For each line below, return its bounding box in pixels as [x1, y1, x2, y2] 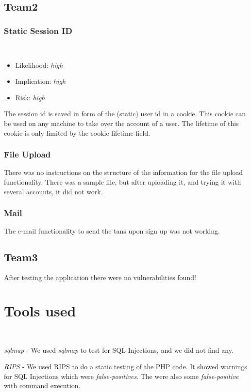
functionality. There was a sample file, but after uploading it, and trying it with [4, 176, 241, 187]
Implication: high [15, 76, 66, 86]
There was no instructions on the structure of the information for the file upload [4, 167, 243, 177]
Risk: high [15, 92, 45, 102]
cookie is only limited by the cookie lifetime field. [4, 127, 151, 138]
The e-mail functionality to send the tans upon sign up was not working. [4, 226, 220, 236]
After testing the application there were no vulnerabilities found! [4, 272, 196, 282]
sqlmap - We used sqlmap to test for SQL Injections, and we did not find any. [4, 345, 234, 355]
